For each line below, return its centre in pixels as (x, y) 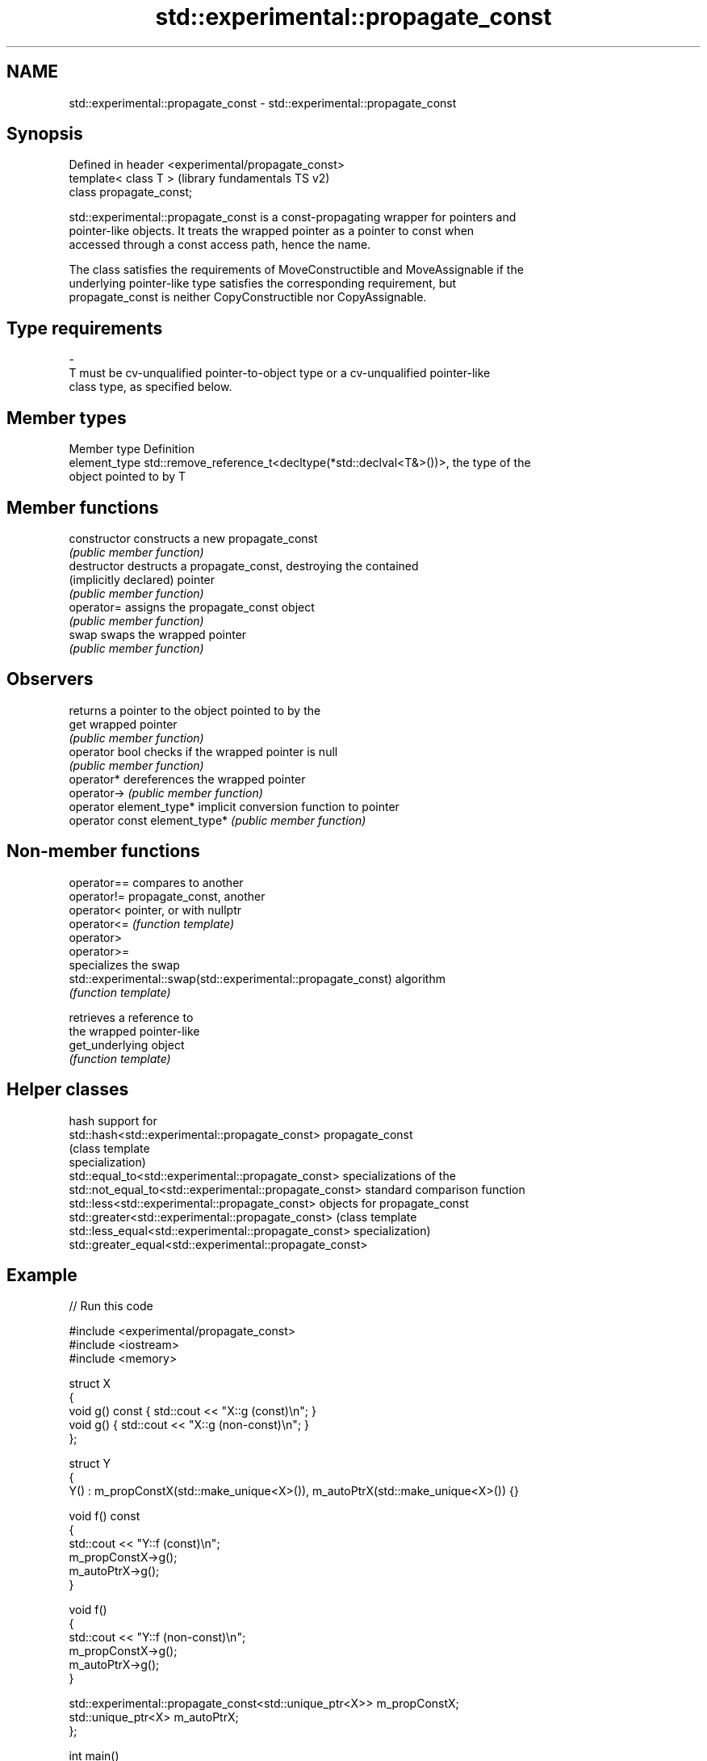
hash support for (113, 1120)
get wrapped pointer (123, 724)
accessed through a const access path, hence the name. (220, 245)
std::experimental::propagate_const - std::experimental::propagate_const (263, 103)
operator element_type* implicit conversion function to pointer (234, 806)
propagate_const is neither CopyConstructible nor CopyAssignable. (248, 297)
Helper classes (68, 1090)
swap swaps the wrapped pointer (158, 634)
